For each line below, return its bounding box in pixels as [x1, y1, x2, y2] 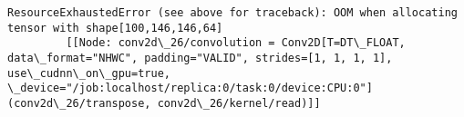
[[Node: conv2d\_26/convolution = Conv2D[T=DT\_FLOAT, [66, 36, 406, 50]
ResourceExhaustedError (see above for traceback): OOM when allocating [7, 6, 458, 19]
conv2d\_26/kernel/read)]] [157, 96, 321, 110]
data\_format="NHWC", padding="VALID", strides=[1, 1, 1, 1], [7, 51, 393, 64]
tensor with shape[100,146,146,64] [7, 21, 223, 34]
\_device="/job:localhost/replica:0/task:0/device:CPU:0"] [7, 82, 373, 95]
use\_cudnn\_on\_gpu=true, [7, 66, 170, 80]
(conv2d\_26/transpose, [7, 96, 151, 110]
